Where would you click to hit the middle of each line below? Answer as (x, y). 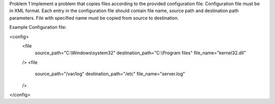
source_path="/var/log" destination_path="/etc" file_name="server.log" (110, 74)
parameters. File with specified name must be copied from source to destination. (94, 18)
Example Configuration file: (38, 27)
